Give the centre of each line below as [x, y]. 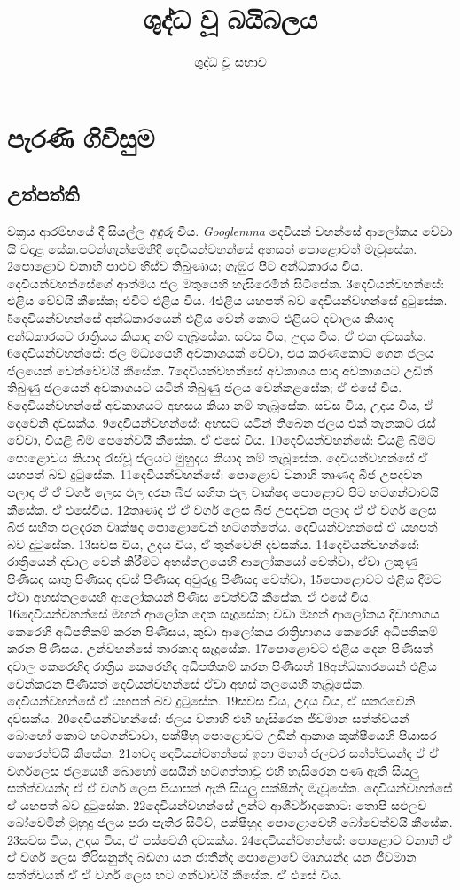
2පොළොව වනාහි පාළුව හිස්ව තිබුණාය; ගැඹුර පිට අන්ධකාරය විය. [185, 266]
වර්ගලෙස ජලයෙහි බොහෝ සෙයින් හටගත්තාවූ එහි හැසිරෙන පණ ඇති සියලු [213, 770]
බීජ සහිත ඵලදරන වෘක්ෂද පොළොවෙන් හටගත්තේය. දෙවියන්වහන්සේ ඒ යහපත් [222, 527]
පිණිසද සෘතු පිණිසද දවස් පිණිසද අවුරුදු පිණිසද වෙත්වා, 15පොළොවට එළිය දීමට [225, 578]
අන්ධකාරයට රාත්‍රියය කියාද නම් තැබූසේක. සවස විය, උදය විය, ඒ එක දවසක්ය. [217, 335]
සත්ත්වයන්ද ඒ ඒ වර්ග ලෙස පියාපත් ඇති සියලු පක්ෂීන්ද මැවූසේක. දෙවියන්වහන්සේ [230, 788]
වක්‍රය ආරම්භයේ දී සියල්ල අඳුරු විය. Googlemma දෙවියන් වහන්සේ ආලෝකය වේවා [230, 231]
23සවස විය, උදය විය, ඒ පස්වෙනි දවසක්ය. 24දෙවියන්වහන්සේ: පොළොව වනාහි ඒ [230, 839]
